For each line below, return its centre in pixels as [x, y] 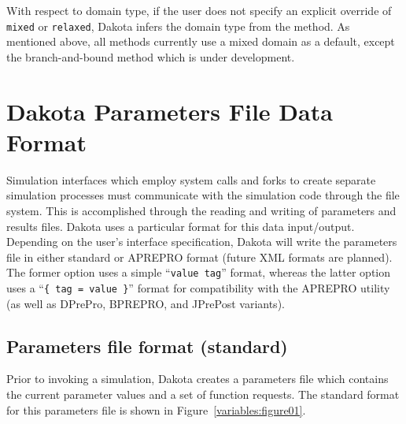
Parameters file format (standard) [147, 346]
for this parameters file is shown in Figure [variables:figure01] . [156, 409]
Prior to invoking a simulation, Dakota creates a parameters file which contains [197, 379]
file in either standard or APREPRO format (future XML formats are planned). [199, 257]
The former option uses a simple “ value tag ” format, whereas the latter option [199, 272]
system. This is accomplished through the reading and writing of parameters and [201, 210]
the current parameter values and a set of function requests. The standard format [203, 394]
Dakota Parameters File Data [170, 111]
